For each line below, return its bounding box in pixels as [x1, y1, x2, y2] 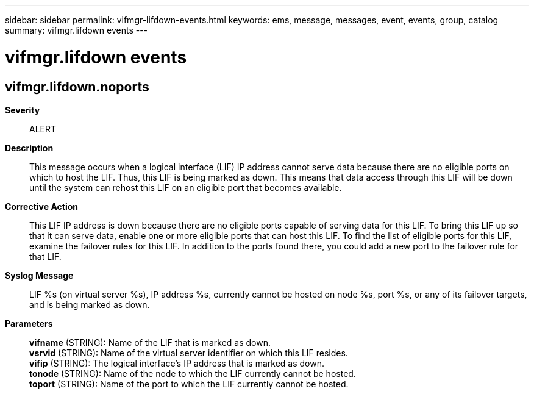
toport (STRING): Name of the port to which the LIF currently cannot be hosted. [29, 378, 349, 389]
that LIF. [29, 251, 62, 262]
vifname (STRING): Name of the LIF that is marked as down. [29, 337, 271, 348]
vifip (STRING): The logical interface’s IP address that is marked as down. [29, 357, 324, 368]
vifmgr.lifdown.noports [5, 79, 149, 95]
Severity [5, 104, 40, 115]
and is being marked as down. [29, 299, 150, 310]
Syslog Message [5, 270, 74, 281]
